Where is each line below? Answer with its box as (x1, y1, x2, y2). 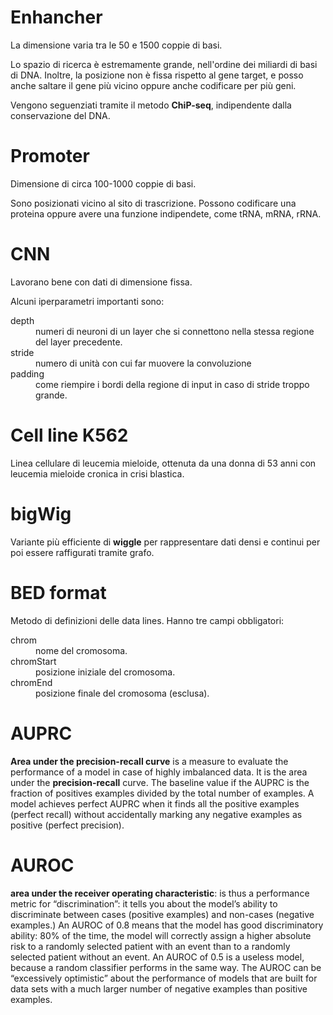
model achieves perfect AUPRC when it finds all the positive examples (10, 797, 300, 810)
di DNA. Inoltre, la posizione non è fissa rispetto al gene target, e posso (10, 69, 304, 81)
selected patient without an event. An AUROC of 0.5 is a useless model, (10, 951, 305, 963)
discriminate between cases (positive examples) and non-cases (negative (10, 908, 315, 920)
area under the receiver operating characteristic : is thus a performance (10, 887, 310, 899)
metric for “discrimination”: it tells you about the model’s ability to (10, 897, 278, 910)
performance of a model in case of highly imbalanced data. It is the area (10, 766, 308, 778)
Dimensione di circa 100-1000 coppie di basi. (10, 177, 197, 190)
